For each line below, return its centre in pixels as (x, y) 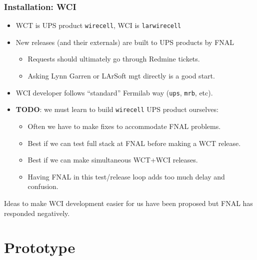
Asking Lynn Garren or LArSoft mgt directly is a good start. (121, 76)
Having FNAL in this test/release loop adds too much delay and (126, 176)
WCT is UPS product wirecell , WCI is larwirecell (98, 25)
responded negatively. (37, 213)
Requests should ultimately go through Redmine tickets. (114, 59)
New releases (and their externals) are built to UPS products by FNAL (125, 42)
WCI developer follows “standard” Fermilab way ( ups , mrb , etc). (114, 92)
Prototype (40, 247)
